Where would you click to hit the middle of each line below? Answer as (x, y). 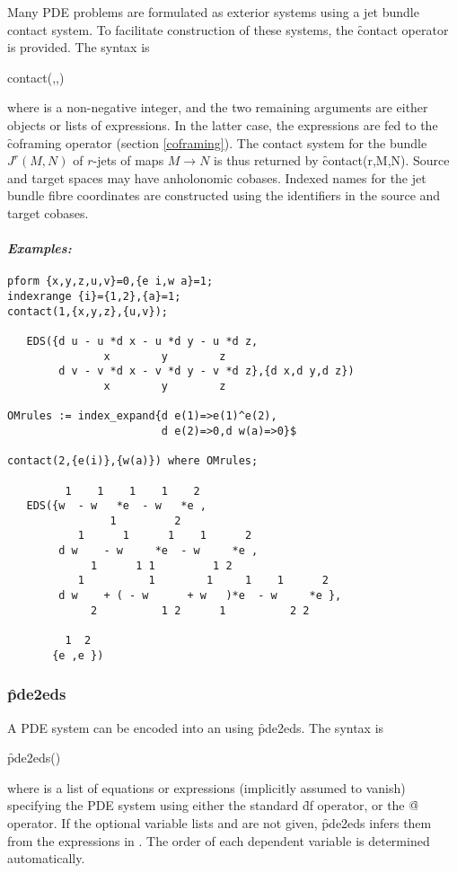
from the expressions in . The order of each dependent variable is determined (219, 840)
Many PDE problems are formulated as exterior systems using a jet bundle (213, 12)
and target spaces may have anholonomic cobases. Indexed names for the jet (217, 177)
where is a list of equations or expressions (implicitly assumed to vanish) (207, 787)
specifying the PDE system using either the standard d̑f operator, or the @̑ (213, 805)
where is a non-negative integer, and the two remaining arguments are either (218, 107)
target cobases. (48, 212)
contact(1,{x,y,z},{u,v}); (88, 311)
